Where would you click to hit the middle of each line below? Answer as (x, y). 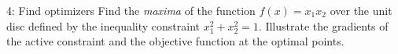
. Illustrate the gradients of (323, 25)
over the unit (361, 10)
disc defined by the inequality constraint (103, 25)
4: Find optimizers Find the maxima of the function (131, 10)
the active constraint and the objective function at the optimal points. (175, 41)
